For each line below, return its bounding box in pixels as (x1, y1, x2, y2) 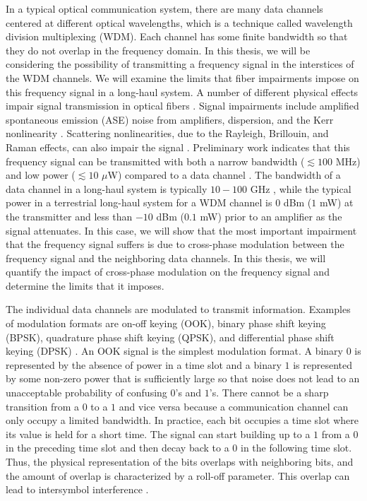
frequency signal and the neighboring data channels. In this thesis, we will (6, 250, 326, 265)
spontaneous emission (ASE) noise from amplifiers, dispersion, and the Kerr (6, 112, 334, 126)
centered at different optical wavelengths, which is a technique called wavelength (6, 15, 353, 30)
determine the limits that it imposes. (6, 278, 164, 293)
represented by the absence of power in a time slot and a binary (6, 357, 282, 372)
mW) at (319, 195, 354, 210)
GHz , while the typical (250, 181, 351, 196)
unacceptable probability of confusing (6, 385, 167, 400)
